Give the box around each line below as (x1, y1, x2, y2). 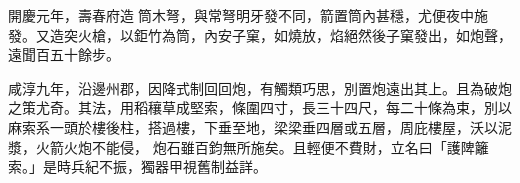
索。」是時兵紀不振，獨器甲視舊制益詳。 (8, 156, 267, 177)
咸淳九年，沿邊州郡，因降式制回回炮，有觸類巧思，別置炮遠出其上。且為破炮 (8, 77, 512, 98)
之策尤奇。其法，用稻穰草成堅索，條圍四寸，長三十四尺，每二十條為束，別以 (8, 97, 512, 118)
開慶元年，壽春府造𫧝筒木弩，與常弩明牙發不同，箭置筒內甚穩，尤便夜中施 (8, 5, 488, 25)
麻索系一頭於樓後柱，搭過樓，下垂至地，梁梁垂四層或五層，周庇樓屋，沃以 (8, 116, 498, 137)
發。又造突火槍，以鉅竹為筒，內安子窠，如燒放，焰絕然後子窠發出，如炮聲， (8, 24, 512, 45)
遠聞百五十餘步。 (8, 44, 120, 65)
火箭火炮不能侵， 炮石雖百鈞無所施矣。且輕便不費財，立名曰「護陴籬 (35, 136, 489, 157)
